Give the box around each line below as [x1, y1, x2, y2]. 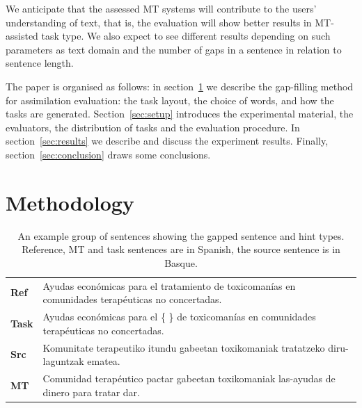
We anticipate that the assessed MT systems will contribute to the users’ [6, 1, 317, 15]
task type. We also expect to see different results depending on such [41, 28, 331, 43]
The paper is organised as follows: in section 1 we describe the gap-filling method [6, 79, 354, 93]
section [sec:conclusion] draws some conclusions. [6, 147, 211, 161]
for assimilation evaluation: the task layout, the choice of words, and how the [6, 92, 334, 107]
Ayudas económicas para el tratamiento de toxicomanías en [42, 278, 296, 293]
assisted [6, 28, 38, 43]
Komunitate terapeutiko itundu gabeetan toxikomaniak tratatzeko [42, 340, 325, 354]
